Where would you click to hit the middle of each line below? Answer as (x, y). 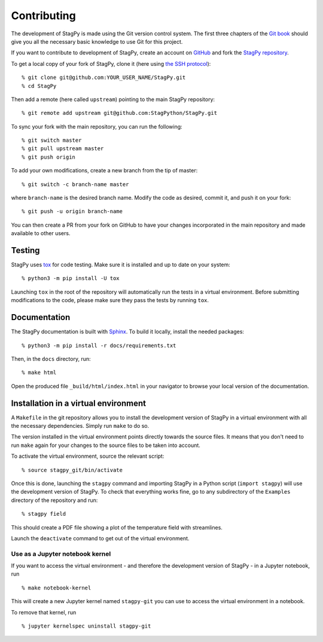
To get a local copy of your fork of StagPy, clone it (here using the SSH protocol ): (111, 63)
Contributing (43, 16)
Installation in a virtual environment (79, 403)
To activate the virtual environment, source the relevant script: (88, 456)
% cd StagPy (39, 86)
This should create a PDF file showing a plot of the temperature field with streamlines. (117, 527)
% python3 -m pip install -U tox (71, 279)
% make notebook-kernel (57, 588)
